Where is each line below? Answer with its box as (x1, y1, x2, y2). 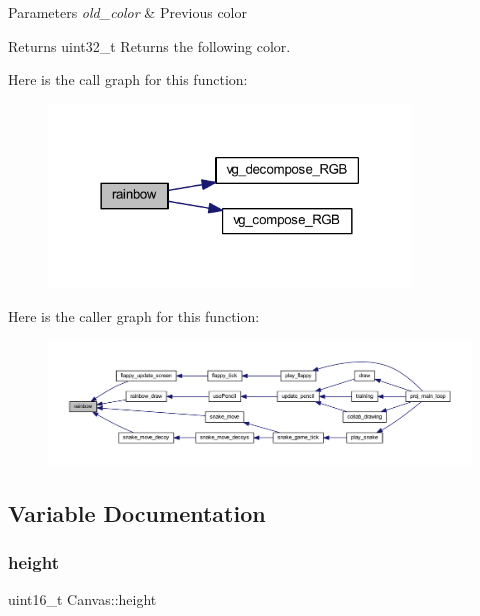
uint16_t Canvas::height (8, 589, 157, 610)
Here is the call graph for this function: (8, 69, 248, 90)
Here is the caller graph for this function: (8, 305, 260, 326)
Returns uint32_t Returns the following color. (8, 35, 291, 56)
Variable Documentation (8, 497, 266, 528)
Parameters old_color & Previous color (8, 2, 247, 22)
